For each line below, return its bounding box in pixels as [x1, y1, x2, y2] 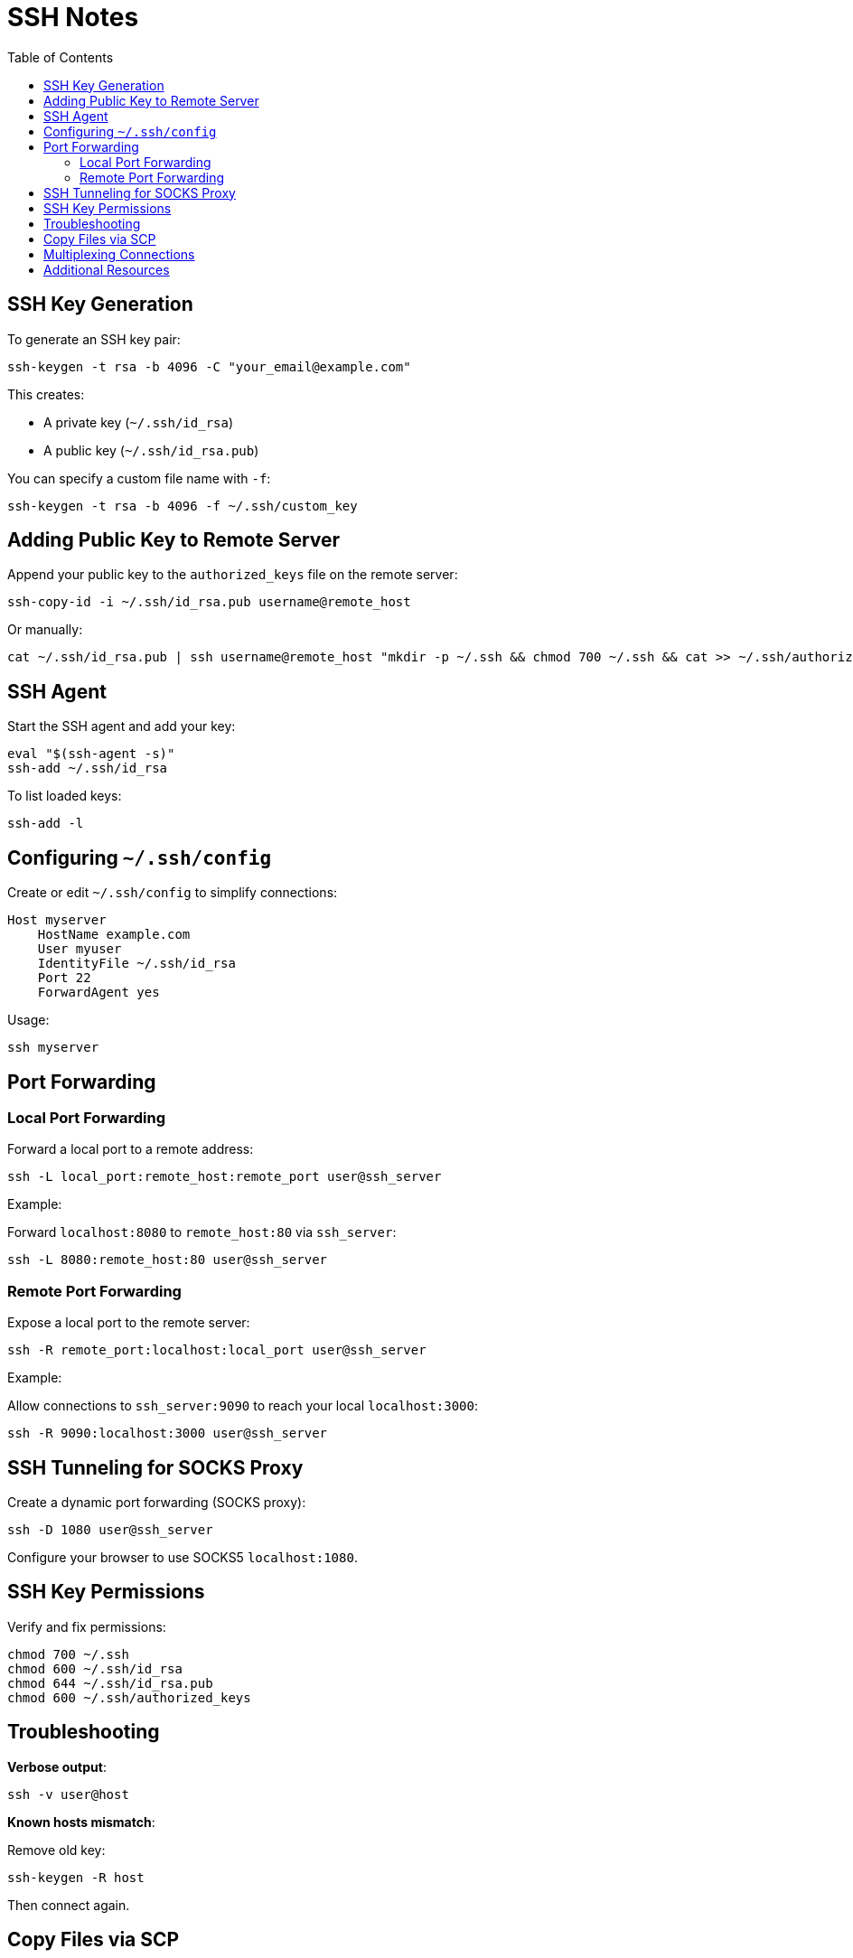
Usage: [7, 1012, 50, 1028]
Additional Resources [43, 261, 170, 277]
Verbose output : [7, 1758, 107, 1775]
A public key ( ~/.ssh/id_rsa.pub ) [43, 442, 259, 458]
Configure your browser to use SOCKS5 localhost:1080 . [7, 1549, 358, 1565]
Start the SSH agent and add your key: [7, 718, 236, 735]
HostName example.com [37, 927, 191, 942]
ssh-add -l [7, 816, 84, 831]
